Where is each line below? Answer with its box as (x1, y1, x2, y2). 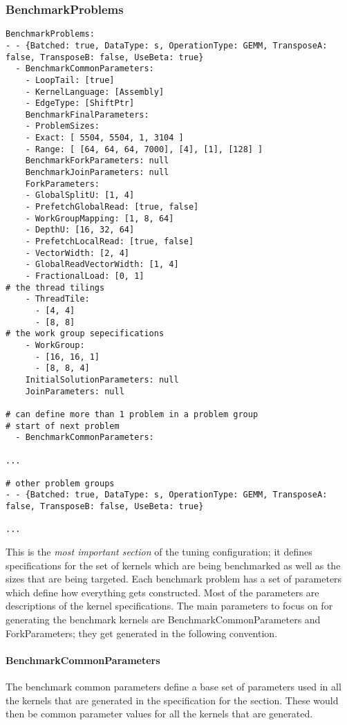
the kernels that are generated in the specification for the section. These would (6, 692, 339, 707)
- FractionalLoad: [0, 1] (25, 271, 144, 281)
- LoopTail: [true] (25, 75, 115, 85)
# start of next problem (6, 421, 120, 431)
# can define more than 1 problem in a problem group (6, 409, 259, 419)
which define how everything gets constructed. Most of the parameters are (6, 585, 319, 599)
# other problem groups (6, 478, 115, 488)
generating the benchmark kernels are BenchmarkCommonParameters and (6, 612, 321, 627)
